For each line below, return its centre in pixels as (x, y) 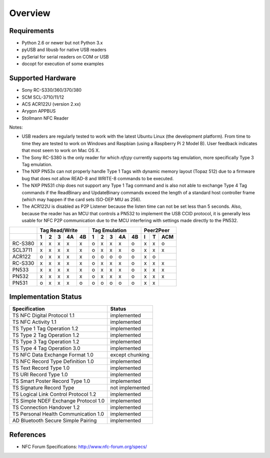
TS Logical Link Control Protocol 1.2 (54, 394)
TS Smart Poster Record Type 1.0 (51, 381)
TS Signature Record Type (43, 388)
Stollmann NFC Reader (45, 118)
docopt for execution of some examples (63, 64)
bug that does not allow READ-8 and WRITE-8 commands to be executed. (98, 178)
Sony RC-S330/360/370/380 (52, 90)
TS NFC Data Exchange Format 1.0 (53, 355)
